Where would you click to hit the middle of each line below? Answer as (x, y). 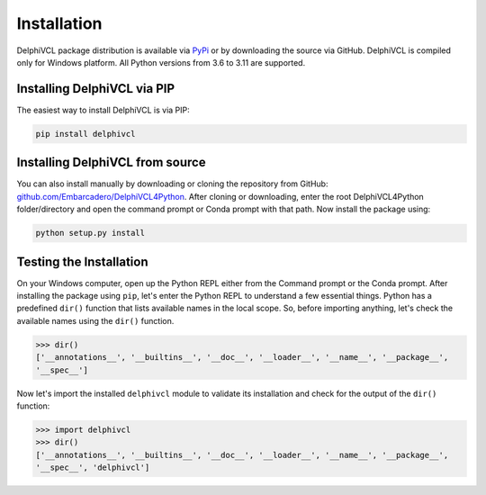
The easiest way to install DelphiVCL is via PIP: (103, 110)
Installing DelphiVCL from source (111, 162)
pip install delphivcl (85, 134)
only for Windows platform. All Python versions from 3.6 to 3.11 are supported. (161, 62)
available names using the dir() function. (95, 320)
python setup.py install (90, 233)
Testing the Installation (82, 261)
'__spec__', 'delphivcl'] (93, 468)
